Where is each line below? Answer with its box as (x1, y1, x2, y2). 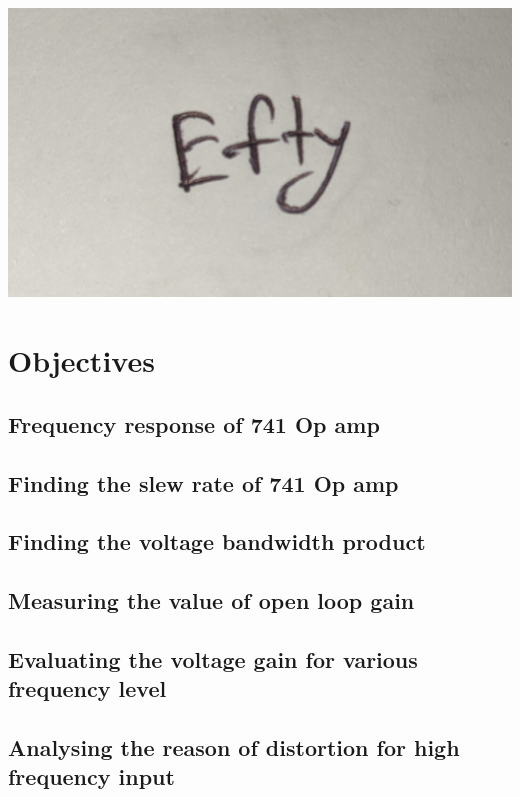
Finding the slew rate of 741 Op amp (8, 467, 399, 498)
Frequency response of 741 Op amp (8, 408, 380, 439)
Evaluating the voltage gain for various (8, 643, 418, 674)
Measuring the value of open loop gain (8, 585, 415, 616)
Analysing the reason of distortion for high (8, 732, 460, 763)
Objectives (8, 340, 155, 381)
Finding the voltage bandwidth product (8, 526, 426, 557)
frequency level (8, 673, 167, 704)
